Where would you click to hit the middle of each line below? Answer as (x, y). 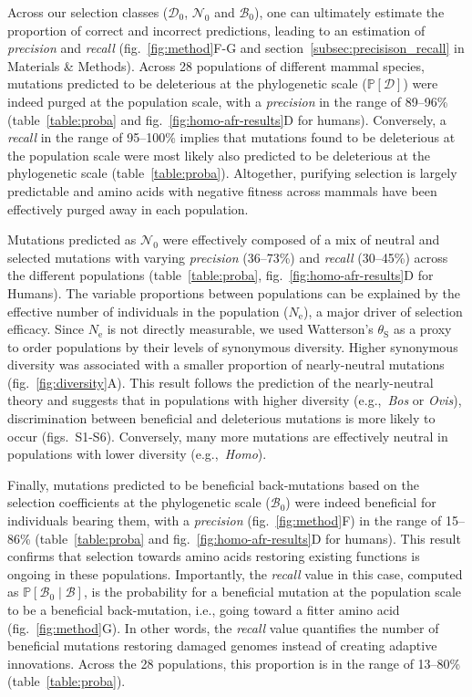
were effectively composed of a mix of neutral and (301, 239)
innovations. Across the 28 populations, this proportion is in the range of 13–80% (234, 663)
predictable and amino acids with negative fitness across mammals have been (222, 190)
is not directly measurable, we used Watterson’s (240, 329)
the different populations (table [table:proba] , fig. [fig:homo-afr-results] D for (221, 275)
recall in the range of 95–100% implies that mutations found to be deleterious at (231, 137)
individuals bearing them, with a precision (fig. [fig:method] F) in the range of (225, 520)
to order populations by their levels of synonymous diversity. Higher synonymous (233, 346)
